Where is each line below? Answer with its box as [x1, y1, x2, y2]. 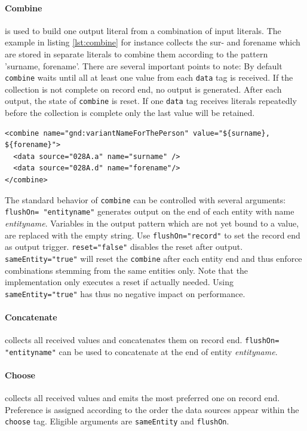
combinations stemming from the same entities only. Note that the [5, 264, 248, 276]
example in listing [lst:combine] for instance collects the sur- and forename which [5, 36, 300, 48]
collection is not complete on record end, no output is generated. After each [5, 82, 282, 95]
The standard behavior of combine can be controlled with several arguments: [5, 193, 286, 206]
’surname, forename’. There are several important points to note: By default [5, 59, 283, 72]
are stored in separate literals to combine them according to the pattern [5, 47, 268, 60]
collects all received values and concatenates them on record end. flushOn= [5, 334, 280, 346]
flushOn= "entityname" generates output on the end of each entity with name [5, 205, 294, 218]
